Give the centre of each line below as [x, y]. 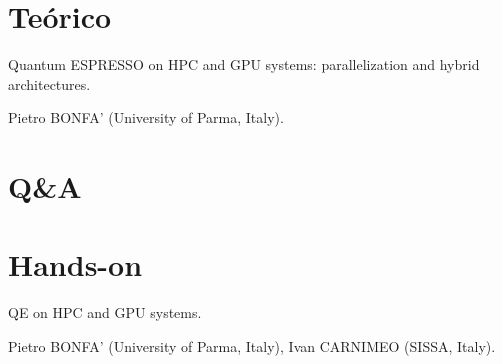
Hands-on [75, 264]
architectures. [49, 83]
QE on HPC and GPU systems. [105, 312]
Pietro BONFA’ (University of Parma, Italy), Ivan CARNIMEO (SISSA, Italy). [252, 346]
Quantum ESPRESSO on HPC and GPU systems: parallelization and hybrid [244, 64]
